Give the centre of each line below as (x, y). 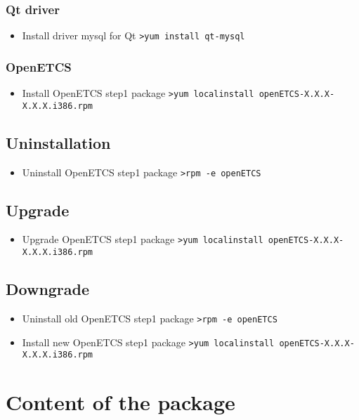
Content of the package (120, 402)
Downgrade (48, 289)
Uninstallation (58, 142)
